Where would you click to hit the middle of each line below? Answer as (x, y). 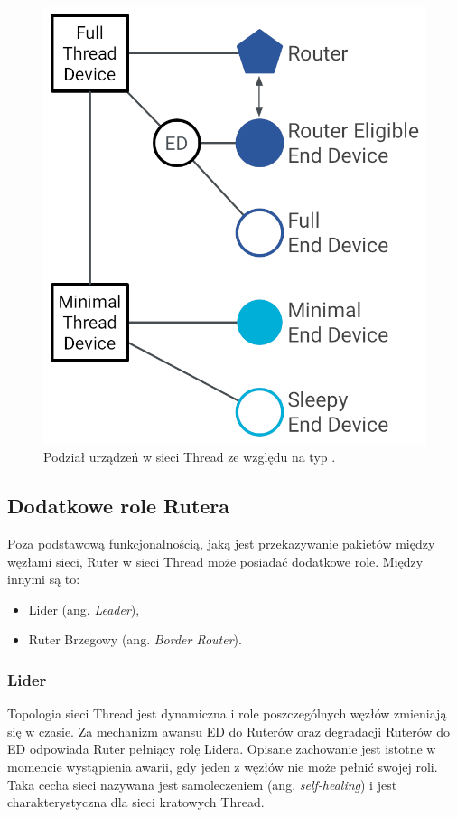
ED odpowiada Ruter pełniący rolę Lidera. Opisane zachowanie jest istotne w (222, 749)
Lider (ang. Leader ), (84, 609)
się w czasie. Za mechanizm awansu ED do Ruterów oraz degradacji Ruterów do (228, 731)
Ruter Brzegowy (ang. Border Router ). (135, 639)
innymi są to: (44, 579)
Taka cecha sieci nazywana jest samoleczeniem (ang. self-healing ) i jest (202, 784)
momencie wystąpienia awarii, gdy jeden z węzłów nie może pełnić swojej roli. (223, 766)
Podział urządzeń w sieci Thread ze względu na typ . (190, 457)
